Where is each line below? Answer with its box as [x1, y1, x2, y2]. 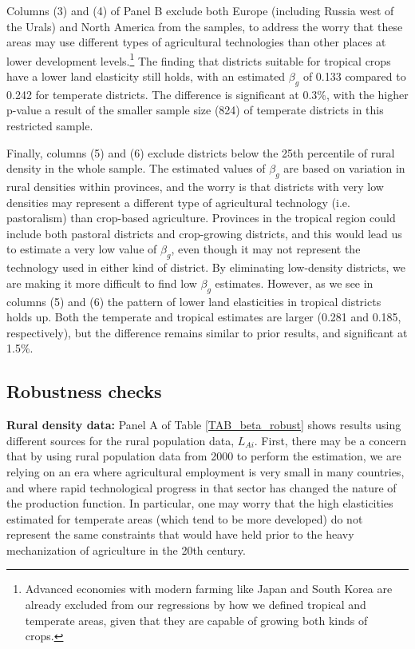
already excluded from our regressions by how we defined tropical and [25, 596, 366, 613]
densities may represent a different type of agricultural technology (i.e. [6, 193, 350, 210]
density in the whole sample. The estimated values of [6, 160, 266, 177]
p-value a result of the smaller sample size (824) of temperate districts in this [6, 102, 384, 118]
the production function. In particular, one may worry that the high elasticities [6, 495, 393, 512]
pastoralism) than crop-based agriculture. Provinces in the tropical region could [6, 209, 396, 226]
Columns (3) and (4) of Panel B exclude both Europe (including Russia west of [6, 2, 394, 18]
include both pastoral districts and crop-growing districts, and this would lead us [6, 225, 402, 241]
